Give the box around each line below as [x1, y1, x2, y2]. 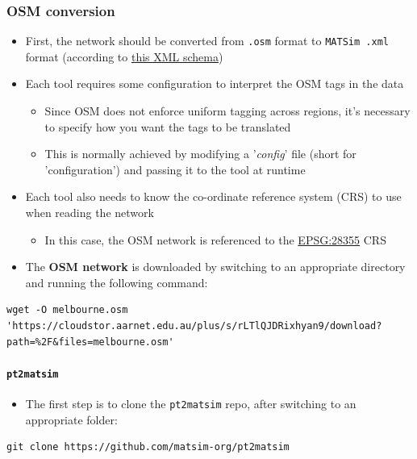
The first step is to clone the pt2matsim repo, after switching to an [25, 395, 357, 412]
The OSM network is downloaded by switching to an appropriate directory [25, 258, 406, 275]
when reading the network [25, 204, 154, 221]
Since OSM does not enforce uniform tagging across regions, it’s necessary [44, 102, 411, 119]
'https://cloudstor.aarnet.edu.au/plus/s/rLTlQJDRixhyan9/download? [6, 320, 382, 332]
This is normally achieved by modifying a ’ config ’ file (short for [44, 145, 357, 162]
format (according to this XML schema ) [25, 48, 223, 65]
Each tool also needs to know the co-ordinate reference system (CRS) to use [25, 188, 402, 205]
